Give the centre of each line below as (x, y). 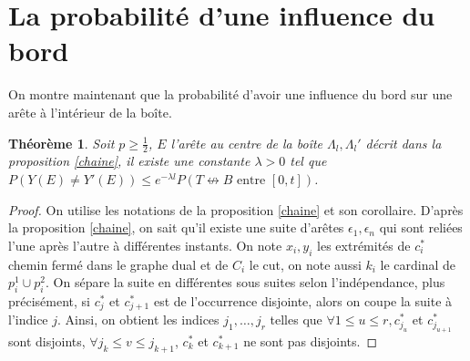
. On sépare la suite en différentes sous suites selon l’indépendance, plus (245, 282)
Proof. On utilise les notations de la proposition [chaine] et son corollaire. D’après (236, 209)
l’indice (28, 320)
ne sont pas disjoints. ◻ (311, 340)
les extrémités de (364, 245)
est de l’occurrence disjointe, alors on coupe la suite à (303, 300)
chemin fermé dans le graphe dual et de (118, 264)
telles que (296, 320)
